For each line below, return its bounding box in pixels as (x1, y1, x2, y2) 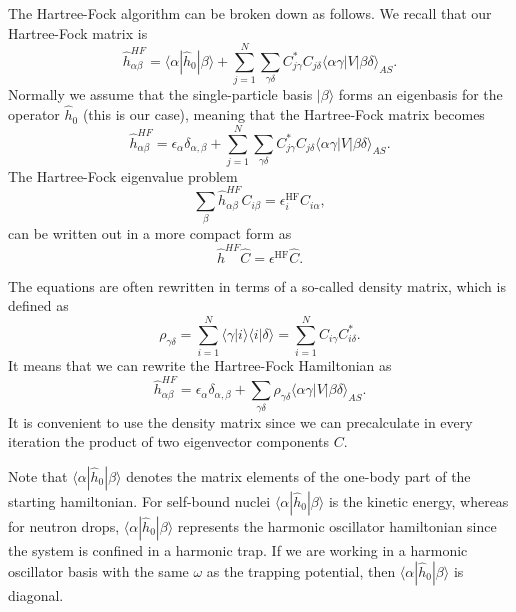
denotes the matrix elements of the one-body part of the (126, 465, 471, 486)
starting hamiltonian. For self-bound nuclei (8, 490, 271, 511)
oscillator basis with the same (8, 560, 189, 581)
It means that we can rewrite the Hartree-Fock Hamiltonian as (8, 355, 392, 376)
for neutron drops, (8, 515, 120, 536)
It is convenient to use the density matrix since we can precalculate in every (8, 411, 473, 432)
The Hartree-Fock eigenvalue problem (8, 165, 238, 186)
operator (8, 104, 60, 125)
